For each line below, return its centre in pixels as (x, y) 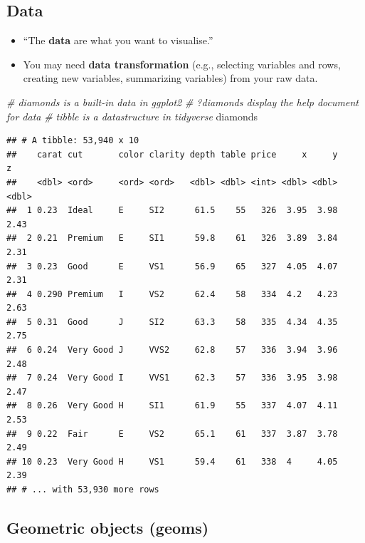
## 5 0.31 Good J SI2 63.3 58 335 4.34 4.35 (172, 322)
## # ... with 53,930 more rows (83, 490)
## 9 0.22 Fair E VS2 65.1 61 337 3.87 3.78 (172, 434)
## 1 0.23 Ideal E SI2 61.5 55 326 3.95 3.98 (172, 211)
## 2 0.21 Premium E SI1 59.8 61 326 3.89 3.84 (172, 238)
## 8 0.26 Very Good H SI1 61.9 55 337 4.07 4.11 (172, 406)
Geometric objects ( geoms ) (108, 527)
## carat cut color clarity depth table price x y (172, 154)
